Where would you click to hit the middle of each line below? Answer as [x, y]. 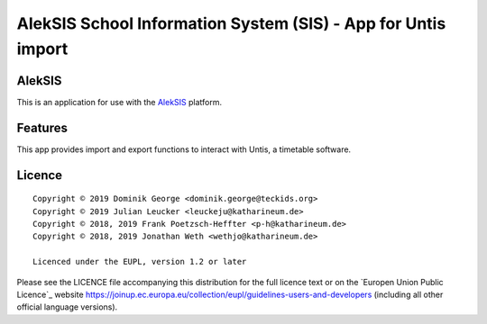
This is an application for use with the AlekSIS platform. [119, 102]
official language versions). [67, 307]
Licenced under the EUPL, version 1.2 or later [140, 262]
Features [42, 127]
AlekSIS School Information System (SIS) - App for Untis [231, 23]
